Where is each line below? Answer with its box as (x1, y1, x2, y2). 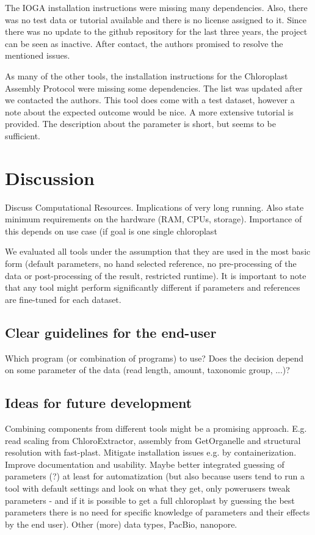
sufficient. (5, 129, 41, 142)
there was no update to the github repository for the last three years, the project (5, 25, 308, 38)
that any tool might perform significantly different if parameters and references (5, 281, 300, 294)
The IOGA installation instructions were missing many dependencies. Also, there (5, 1, 308, 13)
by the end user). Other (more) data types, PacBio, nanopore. (5, 517, 237, 530)
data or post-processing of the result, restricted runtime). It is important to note (5, 269, 306, 282)
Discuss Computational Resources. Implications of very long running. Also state (5, 200, 304, 213)
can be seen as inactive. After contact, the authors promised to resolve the (5, 37, 283, 49)
